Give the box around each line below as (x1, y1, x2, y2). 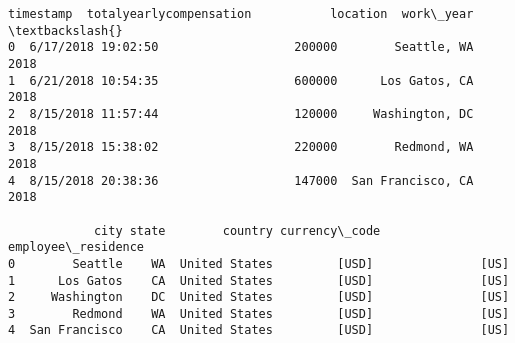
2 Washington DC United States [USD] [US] (8, 290, 510, 305)
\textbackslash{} (8, 23, 123, 38)
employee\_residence (8, 240, 145, 255)
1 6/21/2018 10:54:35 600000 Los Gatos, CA (8, 73, 474, 88)
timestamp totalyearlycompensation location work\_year (8, 7, 474, 21)
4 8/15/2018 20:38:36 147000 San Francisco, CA (8, 173, 474, 188)
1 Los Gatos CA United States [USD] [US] (8, 273, 510, 288)
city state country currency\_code (93, 223, 381, 238)
